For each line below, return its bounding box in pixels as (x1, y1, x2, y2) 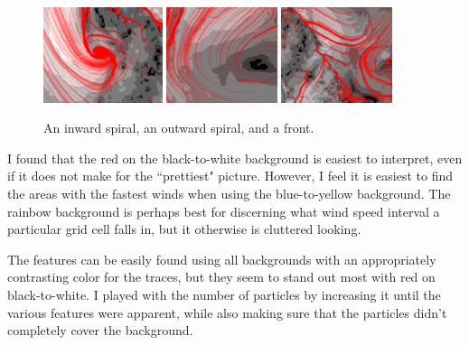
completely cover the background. (7, 321, 193, 340)
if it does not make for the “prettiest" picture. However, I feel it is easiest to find (7, 166, 453, 185)
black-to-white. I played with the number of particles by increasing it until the (7, 284, 441, 303)
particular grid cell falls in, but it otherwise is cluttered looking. (7, 219, 361, 238)
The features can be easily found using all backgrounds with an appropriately (7, 249, 436, 268)
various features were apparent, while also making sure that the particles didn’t (7, 303, 447, 322)
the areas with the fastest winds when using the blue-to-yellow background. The (7, 183, 451, 202)
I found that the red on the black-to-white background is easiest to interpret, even (7, 148, 463, 167)
